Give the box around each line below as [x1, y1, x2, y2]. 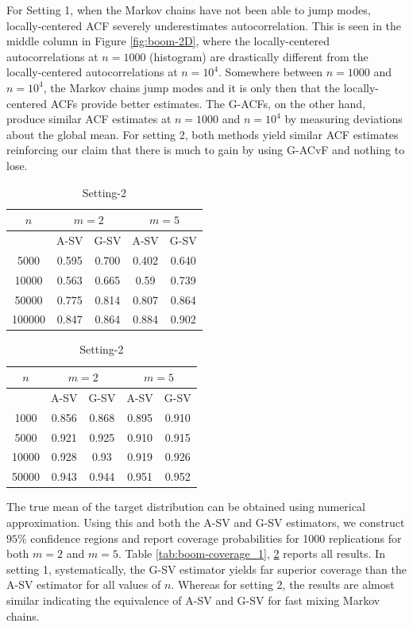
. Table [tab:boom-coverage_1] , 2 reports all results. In [118, 545, 385, 562]
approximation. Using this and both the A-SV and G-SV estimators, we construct [6, 513, 405, 530]
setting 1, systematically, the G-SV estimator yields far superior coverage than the [6, 560, 407, 577]
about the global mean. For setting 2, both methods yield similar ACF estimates [6, 126, 399, 142]
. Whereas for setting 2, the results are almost [171, 576, 395, 593]
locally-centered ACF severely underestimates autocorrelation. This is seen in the [6, 17, 402, 33]
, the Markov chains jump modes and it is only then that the [43, 79, 340, 95]
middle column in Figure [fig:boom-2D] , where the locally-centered [6, 33, 330, 49]
